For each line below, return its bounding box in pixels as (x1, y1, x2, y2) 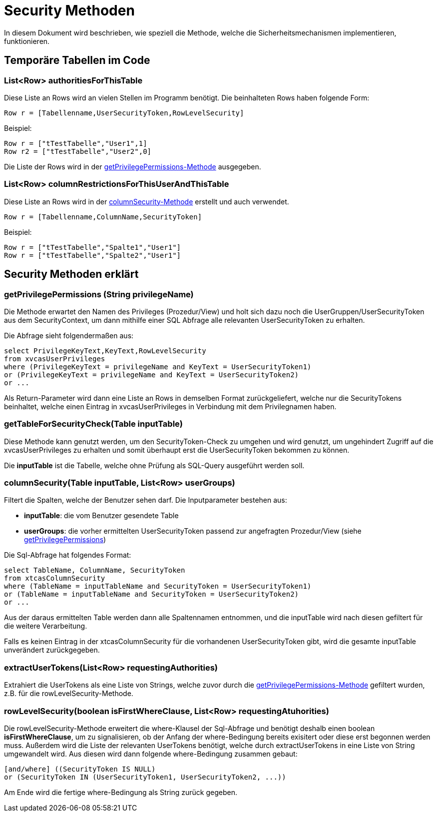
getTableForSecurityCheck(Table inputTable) (4, 419, 183, 429)
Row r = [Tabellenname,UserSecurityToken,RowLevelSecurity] (4, 108, 244, 117)
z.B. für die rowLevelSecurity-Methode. (4, 689, 133, 698)
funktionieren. (4, 36, 50, 45)
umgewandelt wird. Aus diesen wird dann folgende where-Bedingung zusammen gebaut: (4, 749, 298, 758)
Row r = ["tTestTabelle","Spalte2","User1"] (4, 251, 181, 259)
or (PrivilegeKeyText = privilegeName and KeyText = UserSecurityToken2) (4, 370, 299, 379)
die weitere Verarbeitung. (4, 622, 87, 631)
